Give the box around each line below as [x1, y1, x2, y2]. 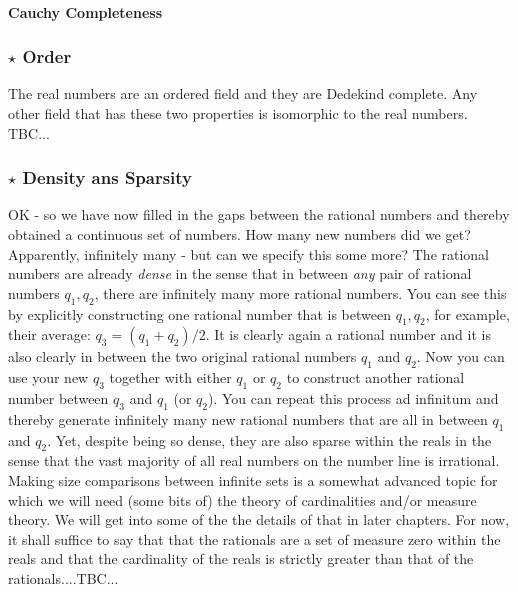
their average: [8, 324, 91, 345]
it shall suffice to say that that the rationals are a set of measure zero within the [8, 528, 501, 549]
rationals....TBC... [8, 567, 119, 588]
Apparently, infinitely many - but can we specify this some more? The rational [8, 243, 490, 264]
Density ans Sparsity [22, 165, 193, 190]
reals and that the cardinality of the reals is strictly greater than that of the [8, 548, 474, 569]
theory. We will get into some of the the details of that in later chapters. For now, [8, 509, 510, 530]
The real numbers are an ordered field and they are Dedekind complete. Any [8, 83, 478, 104]
